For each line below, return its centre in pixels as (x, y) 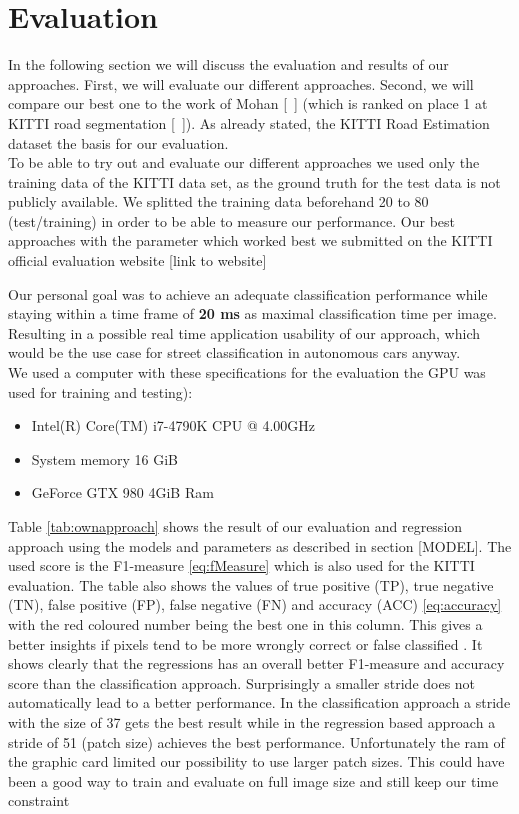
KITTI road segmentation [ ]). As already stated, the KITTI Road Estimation (249, 122)
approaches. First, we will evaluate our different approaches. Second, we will (241, 83)
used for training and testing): (100, 391)
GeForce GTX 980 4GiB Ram (122, 492)
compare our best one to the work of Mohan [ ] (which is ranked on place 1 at (248, 103)
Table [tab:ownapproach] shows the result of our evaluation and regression (235, 526)
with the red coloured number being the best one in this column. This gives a (245, 623)
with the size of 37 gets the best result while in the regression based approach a (252, 721)
